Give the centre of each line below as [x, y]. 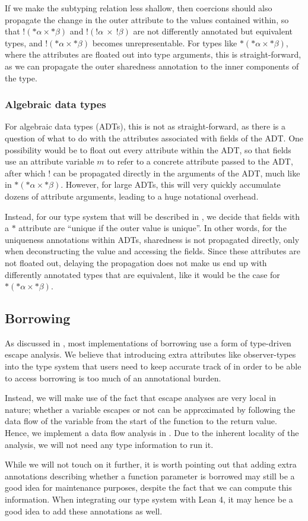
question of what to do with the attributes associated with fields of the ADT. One [154, 138]
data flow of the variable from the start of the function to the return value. [141, 421]
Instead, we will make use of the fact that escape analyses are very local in [140, 398]
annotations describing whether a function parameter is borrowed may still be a [150, 476]
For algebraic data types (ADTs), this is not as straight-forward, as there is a [145, 126]
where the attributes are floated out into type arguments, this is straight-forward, [153, 54]
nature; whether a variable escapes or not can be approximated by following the [150, 409]
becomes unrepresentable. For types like [165, 42]
